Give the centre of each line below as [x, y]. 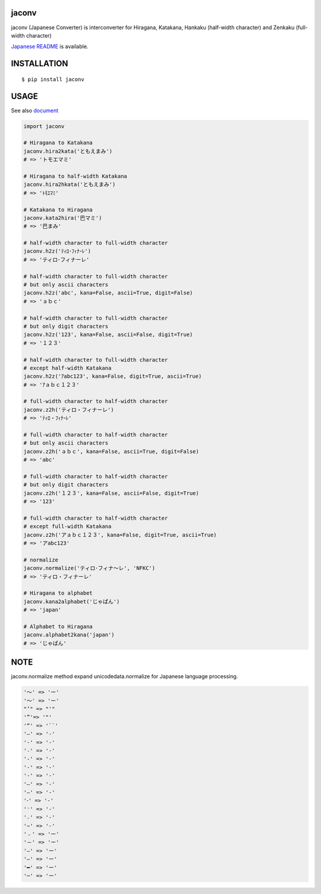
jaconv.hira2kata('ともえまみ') [68, 151]
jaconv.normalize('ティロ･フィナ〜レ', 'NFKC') [89, 568]
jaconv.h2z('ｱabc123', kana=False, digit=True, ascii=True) [113, 376]
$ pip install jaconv [53, 79]
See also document [35, 110]
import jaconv [44, 126]
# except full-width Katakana [67, 527]
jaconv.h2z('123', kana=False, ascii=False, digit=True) [108, 335]
